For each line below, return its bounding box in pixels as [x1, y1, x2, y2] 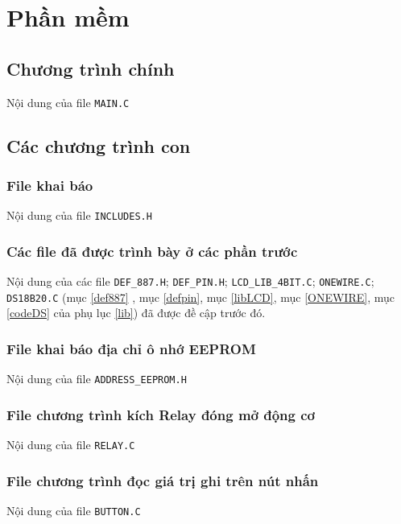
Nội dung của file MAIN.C [6, 93, 130, 110]
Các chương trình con [6, 133, 191, 158]
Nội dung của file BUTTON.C [6, 501, 141, 518]
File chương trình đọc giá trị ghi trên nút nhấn [6, 470, 319, 490]
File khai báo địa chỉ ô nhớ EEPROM [6, 338, 256, 358]
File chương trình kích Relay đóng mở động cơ [6, 404, 315, 424]
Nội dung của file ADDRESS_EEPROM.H [6, 370, 187, 387]
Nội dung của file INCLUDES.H [6, 207, 152, 224]
